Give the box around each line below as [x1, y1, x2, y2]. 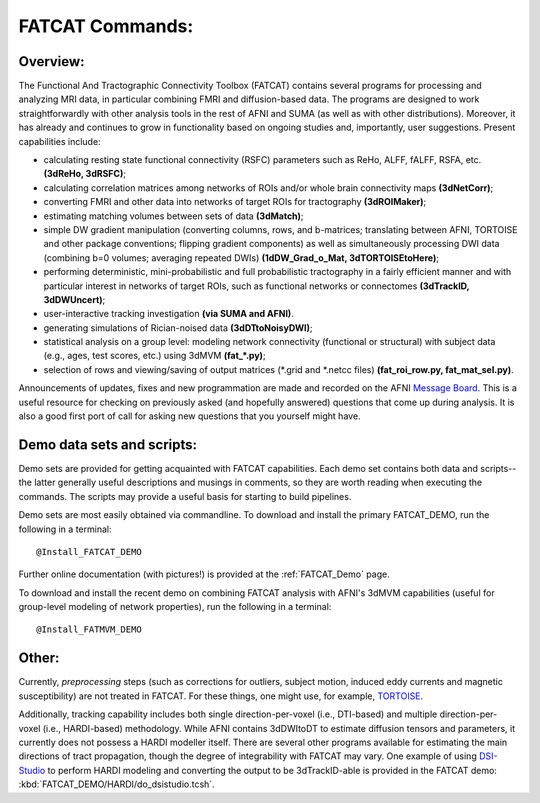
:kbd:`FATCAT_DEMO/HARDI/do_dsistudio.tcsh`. [18, 778, 215, 790]
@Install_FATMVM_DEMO [36, 624, 142, 635]
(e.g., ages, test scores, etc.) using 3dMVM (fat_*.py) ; [43, 350, 266, 362]
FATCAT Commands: [18, 15, 194, 37]
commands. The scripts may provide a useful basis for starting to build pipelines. [18, 490, 352, 502]
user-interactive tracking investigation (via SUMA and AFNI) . [43, 308, 294, 320]
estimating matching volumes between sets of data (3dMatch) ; [43, 210, 304, 222]
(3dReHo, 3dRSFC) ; [43, 168, 127, 180]
